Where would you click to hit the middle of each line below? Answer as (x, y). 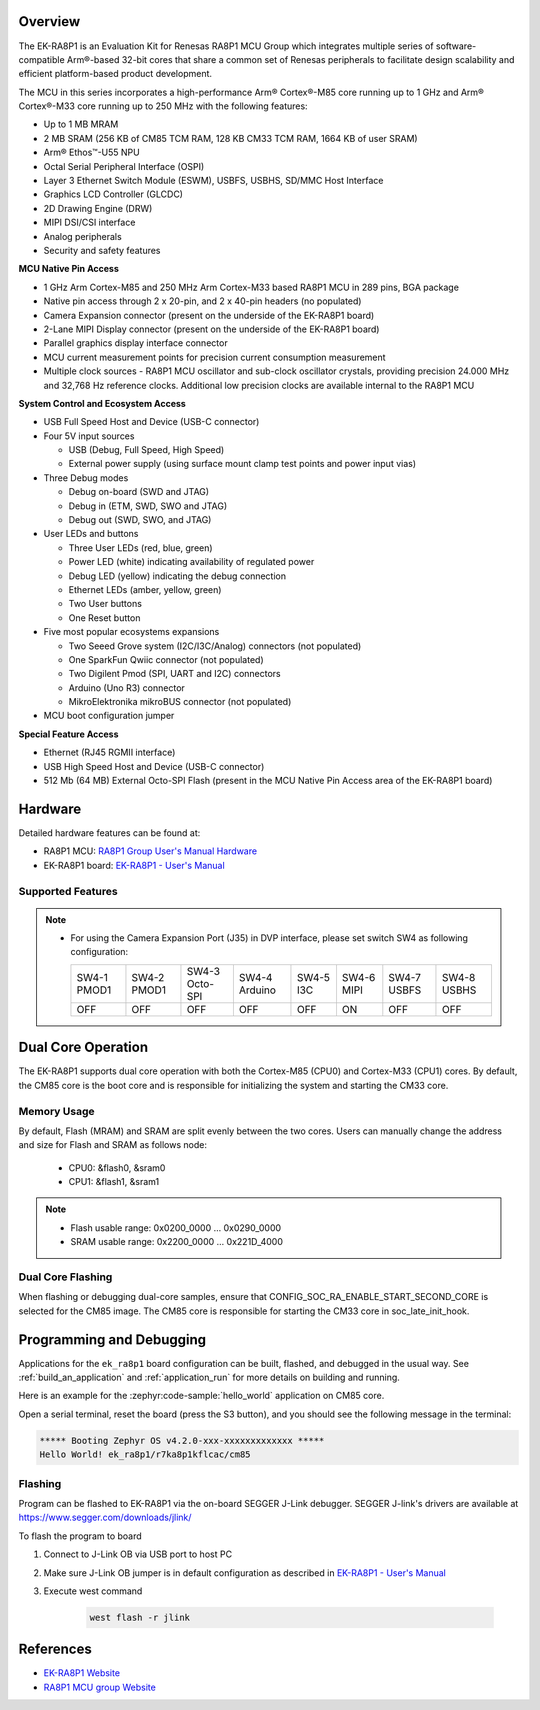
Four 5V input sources (89, 436)
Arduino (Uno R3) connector (126, 687)
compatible (41, 59)
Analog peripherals (82, 236)
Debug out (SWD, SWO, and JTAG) (140, 520)
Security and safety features (102, 250)
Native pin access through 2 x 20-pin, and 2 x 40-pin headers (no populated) (202, 301)
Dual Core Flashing (65, 1277)
